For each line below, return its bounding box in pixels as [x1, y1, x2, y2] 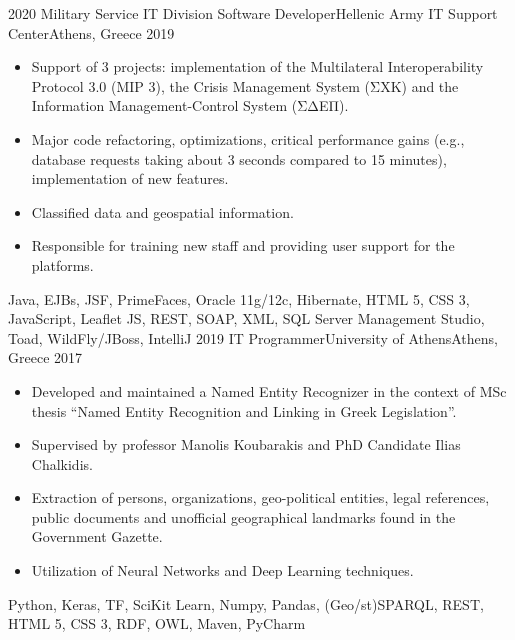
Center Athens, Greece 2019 [8, 22, 175, 43]
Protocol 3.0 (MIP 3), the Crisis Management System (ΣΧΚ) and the [31, 75, 459, 96]
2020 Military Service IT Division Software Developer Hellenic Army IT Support [8, 3, 498, 23]
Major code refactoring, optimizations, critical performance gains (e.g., [31, 128, 465, 149]
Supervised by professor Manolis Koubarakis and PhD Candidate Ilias [31, 434, 461, 455]
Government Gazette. [31, 526, 163, 547]
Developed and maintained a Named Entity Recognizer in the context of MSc [31, 380, 507, 401]
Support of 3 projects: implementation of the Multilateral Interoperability [31, 56, 484, 77]
